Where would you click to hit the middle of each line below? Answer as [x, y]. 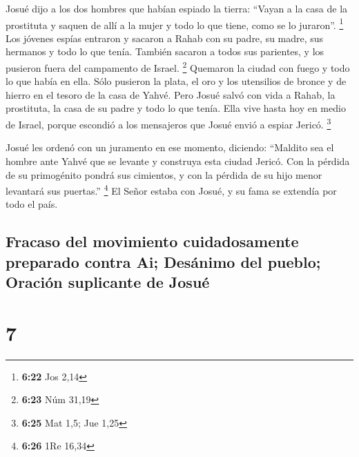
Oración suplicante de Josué [108, 282]
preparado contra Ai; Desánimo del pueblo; [163, 261]
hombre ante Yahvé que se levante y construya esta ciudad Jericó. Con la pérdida [178, 161]
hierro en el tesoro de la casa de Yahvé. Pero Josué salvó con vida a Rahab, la [171, 94]
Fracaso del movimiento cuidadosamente [152, 241]
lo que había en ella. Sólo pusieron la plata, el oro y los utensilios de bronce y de [176, 81]
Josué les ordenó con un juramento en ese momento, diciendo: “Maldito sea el [170, 147]
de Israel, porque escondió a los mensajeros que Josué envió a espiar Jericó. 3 [168, 123]
